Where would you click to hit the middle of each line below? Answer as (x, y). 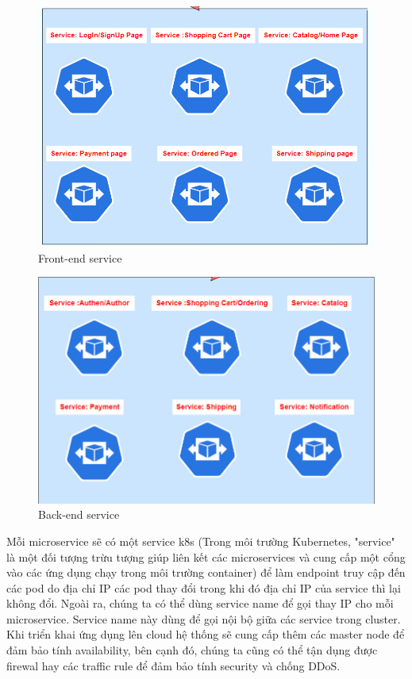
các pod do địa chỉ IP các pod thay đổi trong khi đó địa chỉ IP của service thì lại (204, 587)
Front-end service (80, 257)
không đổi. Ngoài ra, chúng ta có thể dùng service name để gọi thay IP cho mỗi (200, 603)
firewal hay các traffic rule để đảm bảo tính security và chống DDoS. (173, 665)
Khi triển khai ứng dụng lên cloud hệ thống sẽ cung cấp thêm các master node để (206, 634)
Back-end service (79, 514)
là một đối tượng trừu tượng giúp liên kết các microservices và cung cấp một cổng (206, 556)
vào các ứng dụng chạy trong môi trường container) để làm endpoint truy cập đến (206, 572)
